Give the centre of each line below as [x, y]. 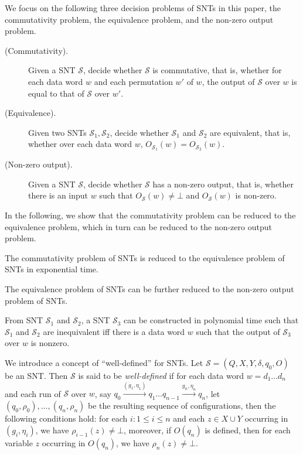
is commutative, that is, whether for [217, 70]
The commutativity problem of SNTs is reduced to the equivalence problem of [145, 257]
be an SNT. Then [36, 375]
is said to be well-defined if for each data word [161, 375]
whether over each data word [80, 144]
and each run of [33, 393]
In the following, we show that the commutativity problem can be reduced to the [150, 215]
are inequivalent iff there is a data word [114, 331]
